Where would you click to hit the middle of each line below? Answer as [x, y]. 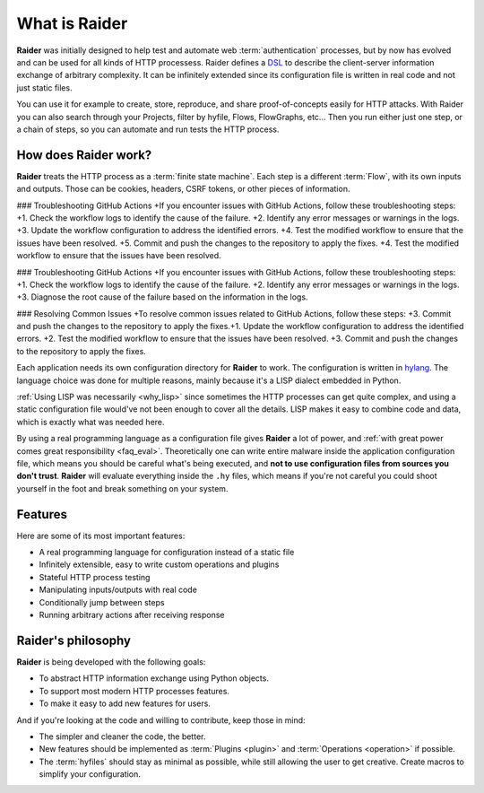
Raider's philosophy [74, 640]
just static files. [44, 87]
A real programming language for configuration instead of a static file [167, 553]
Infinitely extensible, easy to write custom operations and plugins [159, 564]
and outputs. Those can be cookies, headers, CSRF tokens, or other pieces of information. [183, 189]
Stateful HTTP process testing [95, 577]
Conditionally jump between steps [102, 602]
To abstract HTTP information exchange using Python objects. [154, 678]
